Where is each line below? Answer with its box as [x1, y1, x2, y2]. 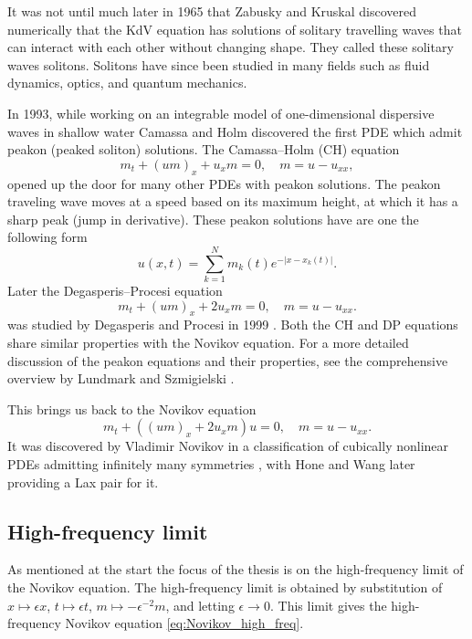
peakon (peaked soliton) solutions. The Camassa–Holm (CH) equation [7, 140, 400, 159]
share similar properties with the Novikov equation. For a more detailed [7, 333, 409, 352]
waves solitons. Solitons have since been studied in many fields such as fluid [7, 55, 430, 74]
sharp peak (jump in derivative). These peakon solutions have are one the [7, 209, 419, 228]
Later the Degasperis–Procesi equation [7, 281, 223, 300]
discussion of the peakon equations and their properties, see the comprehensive [7, 351, 448, 370]
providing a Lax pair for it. [7, 472, 159, 491]
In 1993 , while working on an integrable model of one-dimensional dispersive [7, 103, 435, 122]
